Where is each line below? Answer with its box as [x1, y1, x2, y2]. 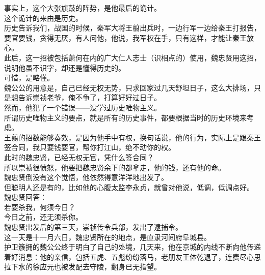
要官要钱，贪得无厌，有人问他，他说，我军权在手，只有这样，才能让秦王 [4, 32, 247, 43]
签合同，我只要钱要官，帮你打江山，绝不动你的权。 [4, 142, 175, 152]
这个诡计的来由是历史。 [4, 12, 83, 23]
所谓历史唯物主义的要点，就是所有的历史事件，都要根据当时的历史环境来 [4, 112, 247, 123]
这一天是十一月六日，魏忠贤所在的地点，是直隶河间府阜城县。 [4, 231, 211, 242]
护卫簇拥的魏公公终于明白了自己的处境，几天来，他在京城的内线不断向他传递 [4, 241, 261, 252]
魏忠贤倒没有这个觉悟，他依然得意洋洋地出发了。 [4, 172, 168, 182]
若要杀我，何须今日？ [4, 201, 75, 212]
